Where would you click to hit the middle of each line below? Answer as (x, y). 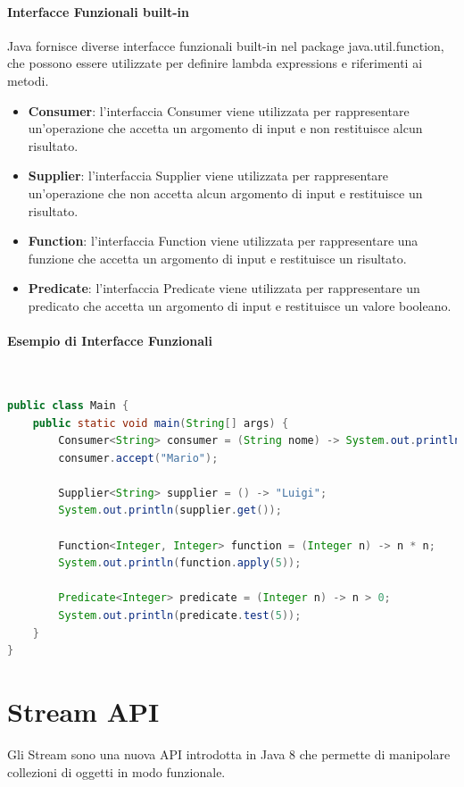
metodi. (28, 80)
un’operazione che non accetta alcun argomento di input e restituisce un (225, 193)
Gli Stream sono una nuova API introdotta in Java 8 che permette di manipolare (229, 754)
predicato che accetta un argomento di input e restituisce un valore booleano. (240, 305)
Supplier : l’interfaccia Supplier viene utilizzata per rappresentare (208, 176)
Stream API (83, 711)
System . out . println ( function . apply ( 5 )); (180, 563)
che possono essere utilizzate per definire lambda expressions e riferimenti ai (215, 63)
